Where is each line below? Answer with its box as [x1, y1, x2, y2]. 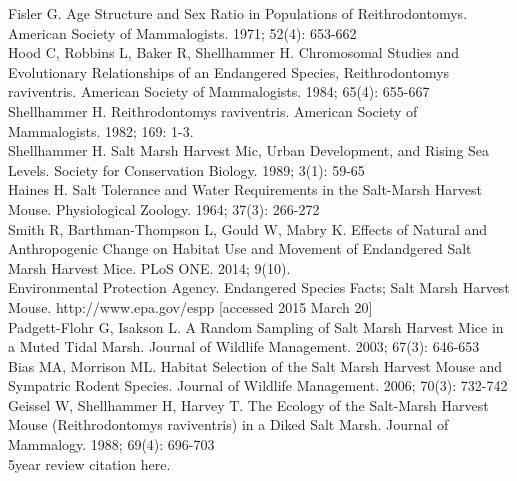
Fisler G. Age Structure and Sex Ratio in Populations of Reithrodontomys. [8, 3, 468, 23]
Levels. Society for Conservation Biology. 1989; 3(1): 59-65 [8, 159, 365, 180]
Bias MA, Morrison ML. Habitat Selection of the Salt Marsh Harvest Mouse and [8, 355, 503, 376]
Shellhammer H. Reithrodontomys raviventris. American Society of [8, 100, 418, 121]
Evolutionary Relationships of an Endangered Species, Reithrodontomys [8, 61, 450, 82]
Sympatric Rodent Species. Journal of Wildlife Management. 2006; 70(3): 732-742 [8, 375, 508, 396]
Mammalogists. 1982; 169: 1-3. [8, 120, 194, 141]
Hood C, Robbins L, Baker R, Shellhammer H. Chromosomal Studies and [8, 42, 460, 63]
